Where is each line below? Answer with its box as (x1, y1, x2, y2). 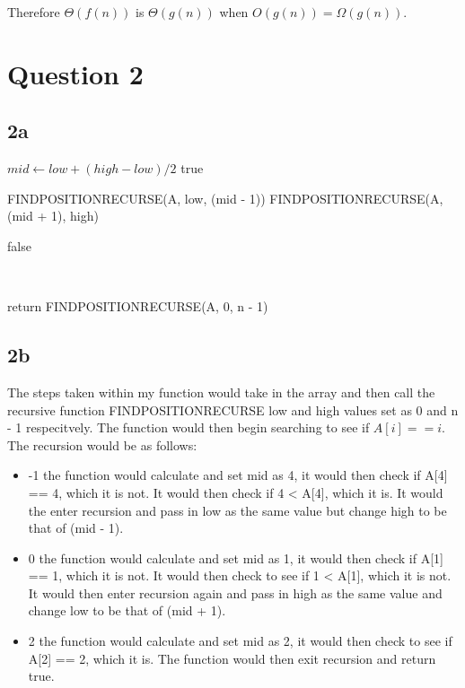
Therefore (7, 3, 60, 21)
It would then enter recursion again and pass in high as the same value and (28, 583, 443, 602)
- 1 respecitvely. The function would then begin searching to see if (7, 418, 370, 437)
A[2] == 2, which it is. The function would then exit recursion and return (28, 649, 436, 667)
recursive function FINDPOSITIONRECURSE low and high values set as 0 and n (7, 400, 459, 419)
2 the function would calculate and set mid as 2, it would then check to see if (28, 631, 452, 650)
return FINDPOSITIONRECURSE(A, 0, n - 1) (7, 297, 268, 316)
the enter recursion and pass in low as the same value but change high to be (28, 501, 447, 519)
